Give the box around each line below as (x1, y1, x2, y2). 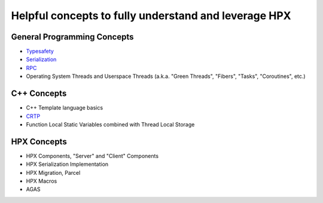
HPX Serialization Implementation (26, 160, 109, 168)
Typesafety (26, 48, 54, 55)
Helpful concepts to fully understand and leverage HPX (11, 9, 291, 22)
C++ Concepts (11, 89, 67, 99)
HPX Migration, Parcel (26, 169, 81, 176)
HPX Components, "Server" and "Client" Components (26, 152, 159, 159)
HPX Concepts (11, 137, 67, 147)
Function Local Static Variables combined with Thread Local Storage (26, 120, 195, 128)
